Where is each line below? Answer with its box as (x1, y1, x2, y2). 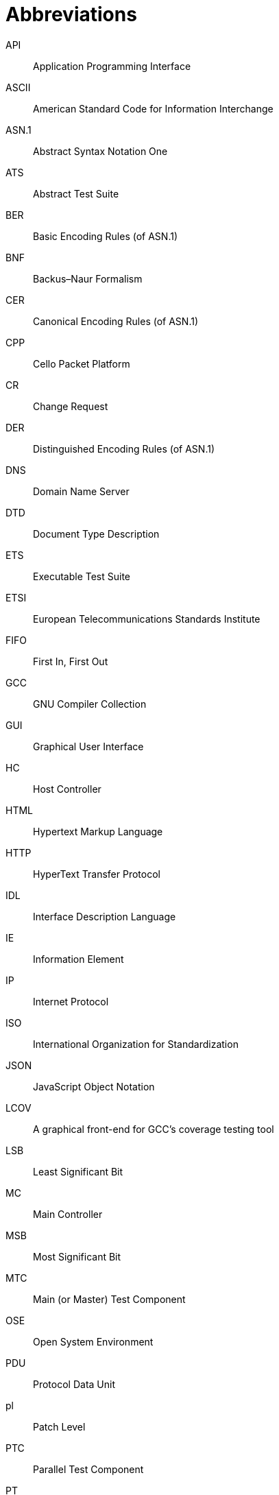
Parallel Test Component (33, 1463, 144, 1475)
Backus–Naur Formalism (33, 272, 143, 285)
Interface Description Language (33, 910, 176, 922)
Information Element (33, 953, 124, 965)
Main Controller (33, 1208, 103, 1220)
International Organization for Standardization (33, 1038, 239, 1050)
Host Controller (33, 782, 101, 795)
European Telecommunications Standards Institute (33, 612, 260, 625)
